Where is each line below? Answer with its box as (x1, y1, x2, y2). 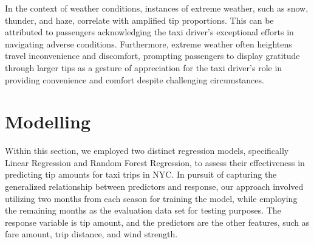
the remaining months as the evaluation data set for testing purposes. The (5, 204, 281, 217)
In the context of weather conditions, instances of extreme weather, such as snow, (5, 2, 309, 14)
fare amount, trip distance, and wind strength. (5, 228, 178, 240)
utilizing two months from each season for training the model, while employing (5, 192, 298, 204)
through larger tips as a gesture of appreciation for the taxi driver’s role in (5, 61, 282, 74)
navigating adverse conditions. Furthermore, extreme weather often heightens (5, 37, 292, 50)
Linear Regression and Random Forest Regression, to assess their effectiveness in (5, 156, 305, 169)
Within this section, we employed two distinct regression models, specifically (5, 144, 289, 157)
